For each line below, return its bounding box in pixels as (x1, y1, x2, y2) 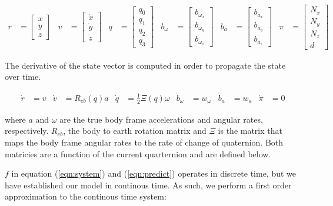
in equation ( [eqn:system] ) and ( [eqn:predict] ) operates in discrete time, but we (11, 167, 297, 180)
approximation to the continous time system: (5, 190, 166, 202)
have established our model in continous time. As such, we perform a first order (5, 178, 292, 191)
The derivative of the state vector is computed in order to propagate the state (5, 59, 286, 71)
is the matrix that (218, 124, 282, 137)
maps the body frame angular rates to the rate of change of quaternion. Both (5, 136, 284, 148)
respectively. (5, 124, 49, 137)
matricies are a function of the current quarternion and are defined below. (5, 147, 271, 160)
